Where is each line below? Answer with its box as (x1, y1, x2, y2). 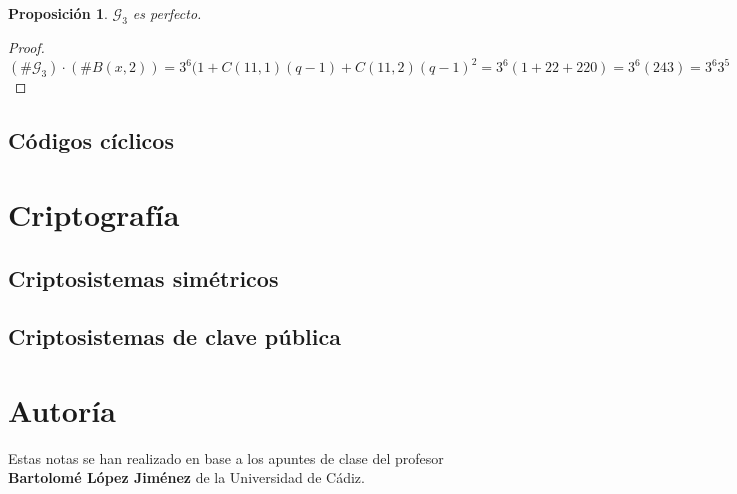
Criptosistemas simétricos (8, 262, 279, 293)
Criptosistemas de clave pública (8, 321, 341, 352)
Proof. (8, 36, 45, 57)
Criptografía (8, 193, 180, 234)
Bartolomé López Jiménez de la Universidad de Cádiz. (8, 467, 365, 488)
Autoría (8, 389, 116, 430)
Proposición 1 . (8, 3, 108, 23)
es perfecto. (132, 3, 202, 23)
